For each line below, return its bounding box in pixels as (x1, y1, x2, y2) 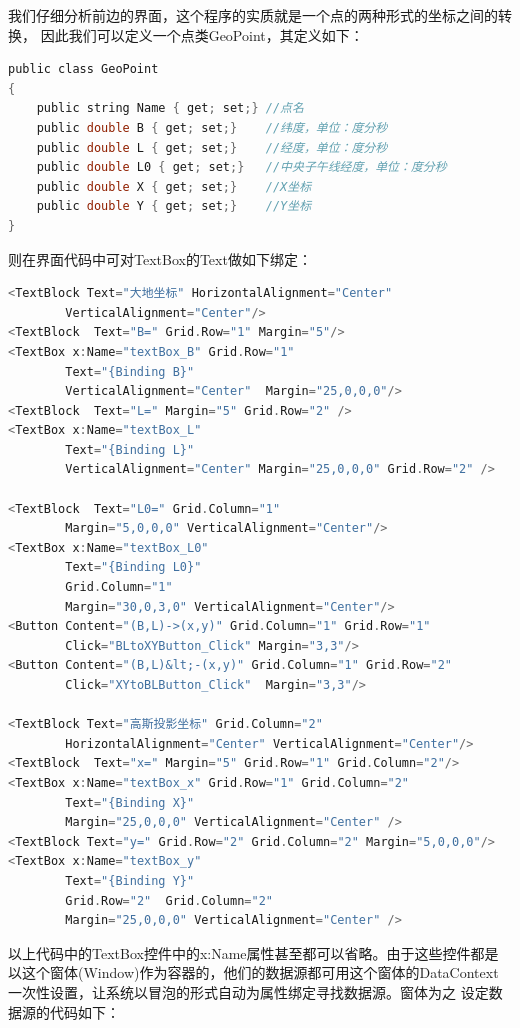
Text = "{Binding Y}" (65, 873, 195, 888)
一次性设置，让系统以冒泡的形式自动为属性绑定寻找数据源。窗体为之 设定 (8, 981, 489, 1002)
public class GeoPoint (8, 62, 159, 77)
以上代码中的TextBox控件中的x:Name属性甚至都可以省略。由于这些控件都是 (8, 942, 499, 963)
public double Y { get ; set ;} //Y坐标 (36, 199, 312, 214)
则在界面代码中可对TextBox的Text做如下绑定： (8, 248, 312, 269)
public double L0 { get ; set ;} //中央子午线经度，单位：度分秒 (36, 160, 447, 175)
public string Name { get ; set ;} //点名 (36, 101, 304, 116)
